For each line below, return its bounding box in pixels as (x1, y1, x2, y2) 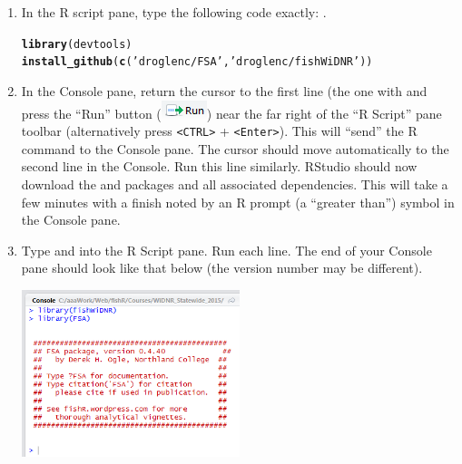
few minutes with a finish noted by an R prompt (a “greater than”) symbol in (21, 192, 455, 211)
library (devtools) (21, 37, 133, 51)
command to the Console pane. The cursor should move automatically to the (21, 139, 449, 158)
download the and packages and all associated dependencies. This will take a (21, 174, 448, 193)
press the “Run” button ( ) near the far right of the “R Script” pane (21, 103, 442, 122)
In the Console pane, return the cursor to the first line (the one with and (21, 81, 428, 100)
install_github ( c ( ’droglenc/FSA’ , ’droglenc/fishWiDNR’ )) (21, 55, 373, 69)
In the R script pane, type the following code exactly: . (21, 3, 327, 21)
